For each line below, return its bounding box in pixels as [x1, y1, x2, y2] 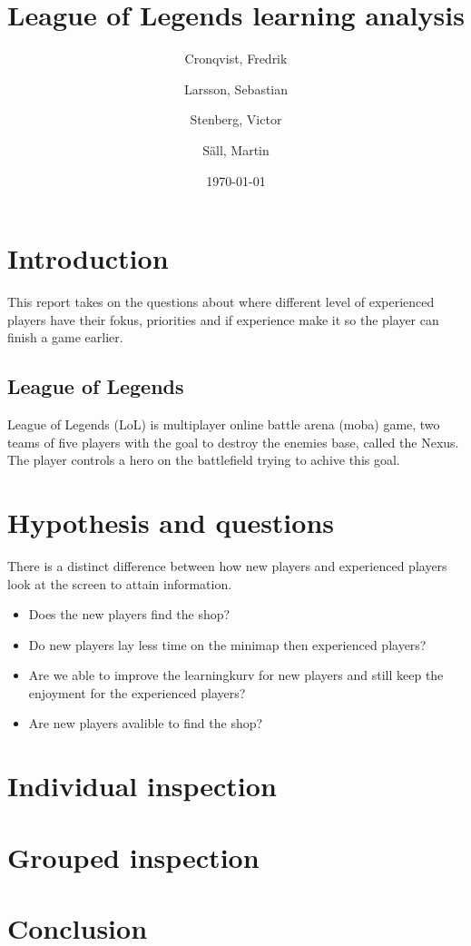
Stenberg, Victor [190, 110, 282, 129]
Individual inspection [7, 767, 277, 804]
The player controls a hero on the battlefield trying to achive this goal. [7, 450, 400, 469]
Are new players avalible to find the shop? [28, 714, 263, 733]
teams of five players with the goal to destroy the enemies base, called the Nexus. [7, 432, 459, 451]
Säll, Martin [202, 140, 270, 159]
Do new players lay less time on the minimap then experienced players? [28, 635, 427, 654]
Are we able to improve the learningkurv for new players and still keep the [28, 665, 444, 685]
